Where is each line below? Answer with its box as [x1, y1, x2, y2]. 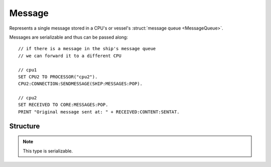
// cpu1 [18, 67, 37, 73]
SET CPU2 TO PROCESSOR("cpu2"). [18, 74, 98, 80]
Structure [9, 122, 40, 130]
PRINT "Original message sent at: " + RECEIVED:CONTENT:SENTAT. [18, 109, 180, 115]
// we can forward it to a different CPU [18, 53, 121, 59]
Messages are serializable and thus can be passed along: [9, 34, 128, 40]
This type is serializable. [23, 148, 73, 154]
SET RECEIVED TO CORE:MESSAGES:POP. [18, 102, 108, 108]
